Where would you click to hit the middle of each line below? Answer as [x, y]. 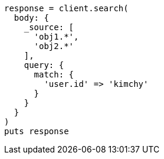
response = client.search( [66, 8]
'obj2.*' [54, 46]
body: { [31, 18]
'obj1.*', [56, 37]
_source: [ [49, 27]
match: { [54, 74]
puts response [37, 131]
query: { [44, 65]
